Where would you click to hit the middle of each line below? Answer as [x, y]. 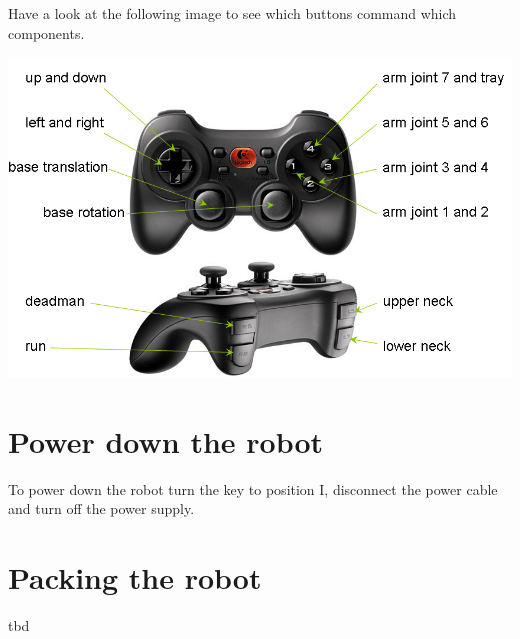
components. [46, 32]
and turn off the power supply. [101, 508]
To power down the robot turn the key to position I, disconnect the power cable [253, 488]
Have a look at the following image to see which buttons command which [232, 13]
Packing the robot [135, 577]
